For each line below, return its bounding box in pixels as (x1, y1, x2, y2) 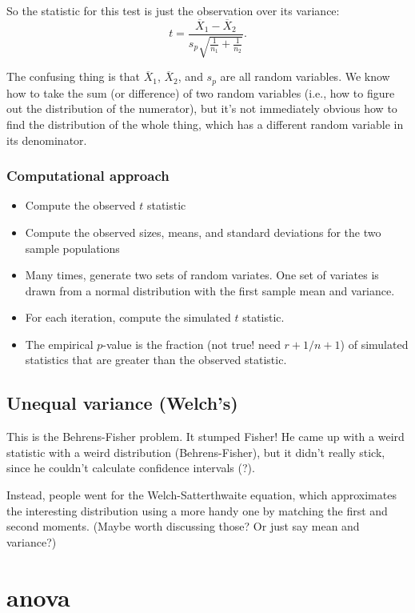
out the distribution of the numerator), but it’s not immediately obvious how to (6, 100, 397, 117)
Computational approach (6, 166, 170, 186)
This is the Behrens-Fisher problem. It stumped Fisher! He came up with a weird (6, 428, 405, 445)
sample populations (25, 239, 120, 256)
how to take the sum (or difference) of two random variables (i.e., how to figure (6, 84, 395, 101)
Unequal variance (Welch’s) (6, 391, 238, 415)
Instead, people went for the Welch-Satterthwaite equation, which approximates (6, 487, 397, 503)
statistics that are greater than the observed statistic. (25, 351, 287, 368)
